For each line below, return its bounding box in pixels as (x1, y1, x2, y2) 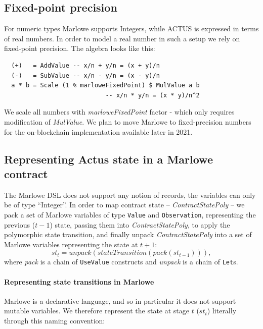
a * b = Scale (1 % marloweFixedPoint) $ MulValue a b (11, 82, 200, 89)
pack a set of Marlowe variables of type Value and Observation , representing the (4, 209, 256, 220)
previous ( (4, 219, 35, 230)
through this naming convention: (4, 315, 105, 325)
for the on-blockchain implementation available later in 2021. (4, 126, 193, 137)
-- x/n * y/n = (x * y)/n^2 (105, 91, 200, 99)
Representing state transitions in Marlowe (4, 276, 154, 287)
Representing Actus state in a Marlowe (4, 151, 213, 167)
